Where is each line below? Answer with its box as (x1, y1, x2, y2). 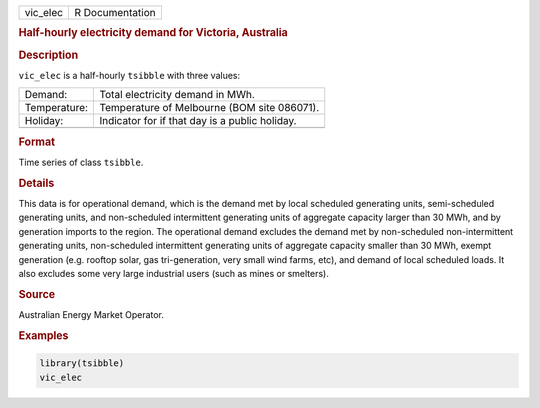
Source (18, 287, 56, 301)
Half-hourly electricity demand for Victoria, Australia (18, 26, 289, 40)
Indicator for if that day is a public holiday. (99, 114, 297, 128)
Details (18, 176, 55, 190)
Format (18, 135, 55, 149)
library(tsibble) (39, 358, 125, 369)
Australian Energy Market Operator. (18, 309, 165, 321)
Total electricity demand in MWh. (99, 88, 255, 102)
